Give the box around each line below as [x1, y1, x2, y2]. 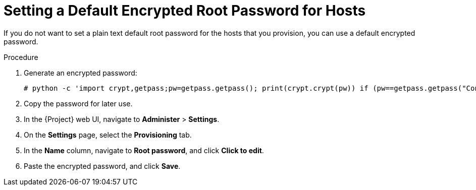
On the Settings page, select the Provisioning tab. [24, 130, 192, 139]
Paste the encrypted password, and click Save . [24, 161, 181, 170]
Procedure [4, 52, 38, 61]
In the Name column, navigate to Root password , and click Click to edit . [24, 146, 264, 155]
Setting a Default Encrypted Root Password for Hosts [4, 2, 366, 19]
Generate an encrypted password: [24, 68, 137, 77]
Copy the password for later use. [24, 99, 133, 108]
